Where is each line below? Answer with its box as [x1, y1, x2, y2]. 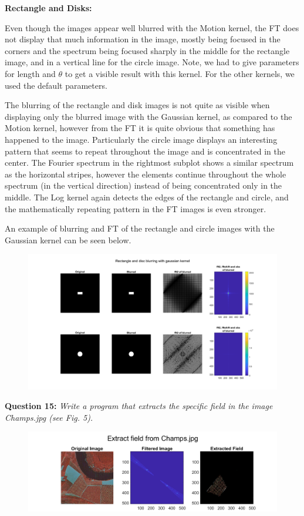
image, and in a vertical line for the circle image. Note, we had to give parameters [5, 56, 299, 68]
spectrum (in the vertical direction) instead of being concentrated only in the [5, 179, 282, 192]
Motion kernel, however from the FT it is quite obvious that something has [5, 122, 275, 134]
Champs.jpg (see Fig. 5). [5, 411, 93, 423]
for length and [5, 67, 56, 79]
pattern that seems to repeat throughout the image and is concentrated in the [5, 145, 285, 157]
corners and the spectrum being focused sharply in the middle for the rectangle [5, 44, 290, 56]
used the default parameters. [5, 79, 107, 91]
